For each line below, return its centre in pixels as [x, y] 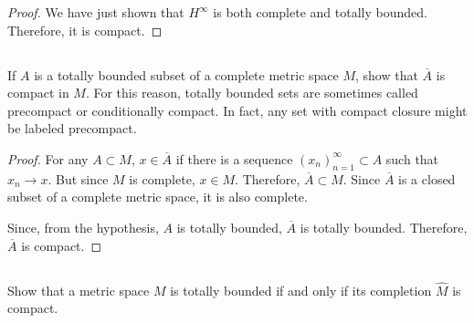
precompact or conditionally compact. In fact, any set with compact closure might [237, 110]
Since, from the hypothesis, [83, 227]
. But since [78, 178]
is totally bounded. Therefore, [384, 227]
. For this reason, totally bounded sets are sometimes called [252, 93]
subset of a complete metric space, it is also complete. [158, 197]
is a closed [427, 178]
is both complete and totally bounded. [320, 12]
